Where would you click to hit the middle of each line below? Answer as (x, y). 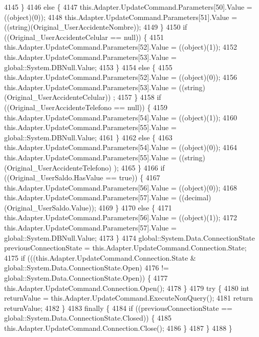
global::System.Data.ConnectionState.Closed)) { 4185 (88, 318)
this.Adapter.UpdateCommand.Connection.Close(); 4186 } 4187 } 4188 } (118, 328)
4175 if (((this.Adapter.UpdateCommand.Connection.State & (100, 257)
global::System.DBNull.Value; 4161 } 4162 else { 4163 (88, 137)
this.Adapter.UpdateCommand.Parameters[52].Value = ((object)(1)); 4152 (121, 47)
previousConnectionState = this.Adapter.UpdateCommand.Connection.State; (125, 248)
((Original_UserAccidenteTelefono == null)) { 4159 (86, 107)
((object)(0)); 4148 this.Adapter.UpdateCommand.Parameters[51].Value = (121, 17)
